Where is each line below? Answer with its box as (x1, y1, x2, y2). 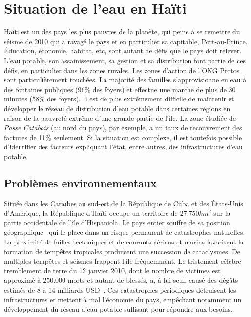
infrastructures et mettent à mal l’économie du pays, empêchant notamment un (4, 294, 242, 304)
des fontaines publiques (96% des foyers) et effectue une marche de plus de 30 (4, 84, 236, 94)
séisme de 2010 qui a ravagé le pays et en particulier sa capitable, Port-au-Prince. (4, 36, 248, 46)
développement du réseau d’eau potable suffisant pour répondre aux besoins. (4, 304, 233, 314)
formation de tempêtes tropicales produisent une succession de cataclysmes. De (4, 246, 240, 256)
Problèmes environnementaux (4, 175, 157, 190)
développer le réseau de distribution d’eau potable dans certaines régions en (4, 103, 230, 113)
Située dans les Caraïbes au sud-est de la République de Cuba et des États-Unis (4, 198, 243, 208)
